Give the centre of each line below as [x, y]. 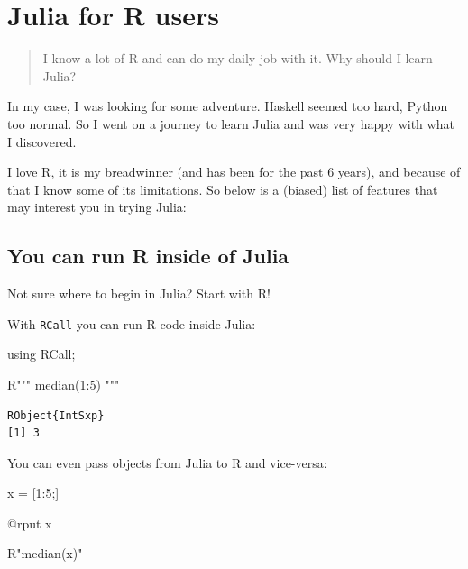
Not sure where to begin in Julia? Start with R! [139, 294]
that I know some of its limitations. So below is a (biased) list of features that [223, 189]
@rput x [30, 523]
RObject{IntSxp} [56, 415]
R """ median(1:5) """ [64, 384]
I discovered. [42, 141]
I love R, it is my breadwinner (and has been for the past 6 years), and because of [234, 172]
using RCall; [41, 354]
